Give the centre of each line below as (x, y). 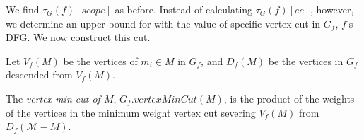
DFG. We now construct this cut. (78, 37)
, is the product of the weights (289, 98)
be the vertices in (306, 60)
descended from (39, 75)
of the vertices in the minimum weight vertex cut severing (131, 112)
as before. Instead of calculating (184, 9)
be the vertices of (100, 60)
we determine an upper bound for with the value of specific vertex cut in (163, 23)
